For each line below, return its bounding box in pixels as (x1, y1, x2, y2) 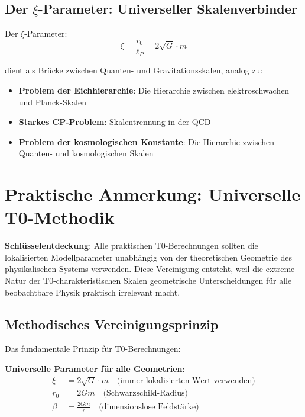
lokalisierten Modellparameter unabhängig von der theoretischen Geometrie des (5, 251, 292, 263)
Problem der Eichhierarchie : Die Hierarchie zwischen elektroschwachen (18, 84, 290, 96)
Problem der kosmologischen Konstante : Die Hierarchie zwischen (18, 135, 275, 147)
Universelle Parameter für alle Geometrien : (5, 362, 185, 374)
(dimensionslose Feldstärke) (99, 402, 199, 411)
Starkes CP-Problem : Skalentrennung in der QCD (18, 116, 211, 128)
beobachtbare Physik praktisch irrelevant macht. (5, 286, 180, 298)
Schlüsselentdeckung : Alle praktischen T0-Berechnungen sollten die (5, 239, 258, 252)
